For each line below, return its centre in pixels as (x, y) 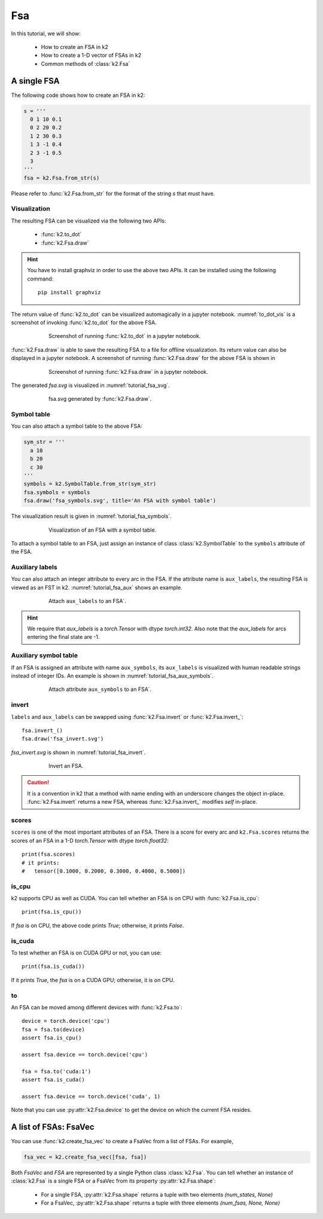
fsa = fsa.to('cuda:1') (57, 1071)
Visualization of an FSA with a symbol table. (103, 530)
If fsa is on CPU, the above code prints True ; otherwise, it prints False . (97, 925)
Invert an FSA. (66, 766)
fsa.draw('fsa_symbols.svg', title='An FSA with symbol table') (120, 501)
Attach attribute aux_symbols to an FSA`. (100, 689)
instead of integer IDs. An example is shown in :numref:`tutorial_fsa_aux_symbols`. (112, 675)
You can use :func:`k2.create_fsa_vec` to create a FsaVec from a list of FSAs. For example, (122, 1141)
